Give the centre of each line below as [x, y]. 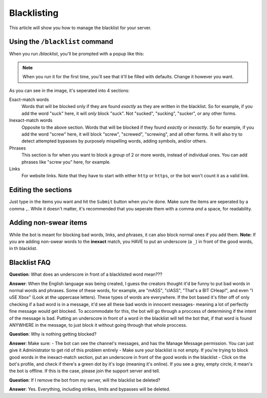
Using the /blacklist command [61, 42]
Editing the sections [41, 190]
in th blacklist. [23, 249]
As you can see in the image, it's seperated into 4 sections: [69, 90]
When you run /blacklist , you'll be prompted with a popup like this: [77, 54]
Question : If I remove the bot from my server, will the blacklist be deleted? [85, 380]
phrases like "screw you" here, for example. [66, 162]
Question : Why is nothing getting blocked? [53, 334]
